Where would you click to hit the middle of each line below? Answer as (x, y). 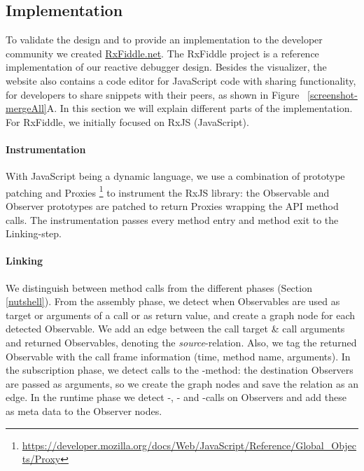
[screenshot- (332, 94)
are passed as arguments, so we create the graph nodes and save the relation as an (182, 383)
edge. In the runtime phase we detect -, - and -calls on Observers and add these (176, 397)
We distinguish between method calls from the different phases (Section (159, 287)
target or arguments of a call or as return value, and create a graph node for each (181, 315)
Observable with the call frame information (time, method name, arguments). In (178, 356)
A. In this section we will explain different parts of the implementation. (199, 108)
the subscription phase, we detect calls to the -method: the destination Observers (180, 370)
